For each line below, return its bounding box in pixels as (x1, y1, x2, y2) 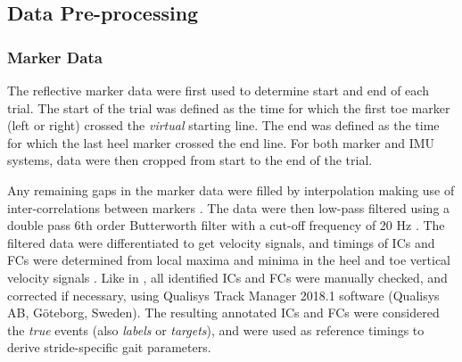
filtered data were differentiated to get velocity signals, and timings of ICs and (7, 233, 435, 251)
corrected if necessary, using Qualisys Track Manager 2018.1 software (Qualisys (7, 285, 440, 304)
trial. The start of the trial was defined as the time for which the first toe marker (7, 98, 450, 117)
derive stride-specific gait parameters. (7, 338, 211, 357)
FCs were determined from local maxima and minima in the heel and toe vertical (7, 251, 450, 269)
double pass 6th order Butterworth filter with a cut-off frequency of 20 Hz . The (7, 216, 445, 234)
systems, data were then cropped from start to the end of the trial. (7, 151, 373, 169)
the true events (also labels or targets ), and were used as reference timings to (7, 320, 425, 339)
